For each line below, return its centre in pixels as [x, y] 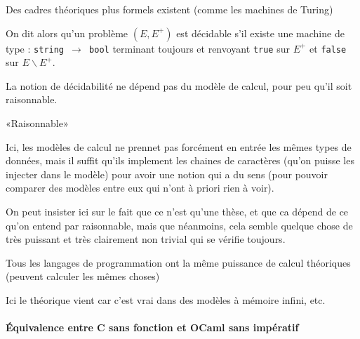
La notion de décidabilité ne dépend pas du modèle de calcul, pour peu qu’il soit [179, 85]
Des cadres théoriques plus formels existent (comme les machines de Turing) [169, 9]
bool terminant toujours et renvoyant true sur [189, 48]
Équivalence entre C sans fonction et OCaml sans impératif [152, 327]
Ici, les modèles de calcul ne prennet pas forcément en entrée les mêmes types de [179, 146]
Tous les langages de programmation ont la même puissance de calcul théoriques [178, 262]
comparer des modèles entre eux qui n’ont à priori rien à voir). [140, 188]
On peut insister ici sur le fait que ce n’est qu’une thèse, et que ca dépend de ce [177, 211]
